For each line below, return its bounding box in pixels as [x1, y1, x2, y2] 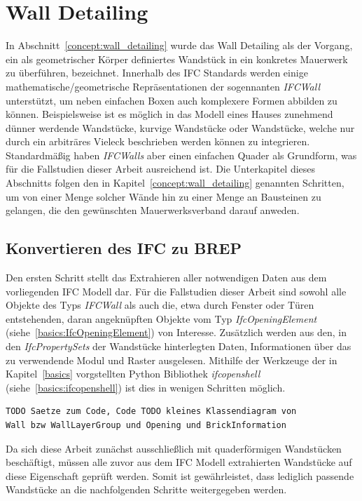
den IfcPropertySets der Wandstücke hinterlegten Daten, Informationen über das [6, 339, 351, 354]
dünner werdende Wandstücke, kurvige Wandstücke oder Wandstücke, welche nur [6, 120, 355, 135]
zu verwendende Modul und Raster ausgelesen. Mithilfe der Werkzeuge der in [6, 352, 337, 367]
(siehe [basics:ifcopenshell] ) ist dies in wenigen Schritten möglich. [6, 380, 286, 394]
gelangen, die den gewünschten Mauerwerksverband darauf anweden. [6, 203, 300, 218]
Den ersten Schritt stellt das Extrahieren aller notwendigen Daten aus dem [6, 270, 327, 285]
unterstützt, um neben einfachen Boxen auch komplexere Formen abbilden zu [6, 93, 337, 107]
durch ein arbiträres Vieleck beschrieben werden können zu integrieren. [6, 134, 310, 149]
